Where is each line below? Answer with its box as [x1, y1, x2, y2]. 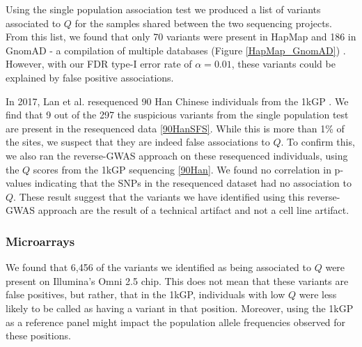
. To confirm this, [281, 134, 355, 149]
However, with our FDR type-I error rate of [6, 56, 192, 71]
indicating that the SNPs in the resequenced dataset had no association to [34, 176, 352, 190]
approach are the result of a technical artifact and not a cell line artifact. [38, 203, 349, 217]
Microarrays [6, 232, 75, 249]
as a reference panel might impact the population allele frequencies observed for [6, 314, 346, 329]
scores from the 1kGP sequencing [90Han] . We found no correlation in [33, 162, 331, 176]
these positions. [6, 328, 71, 343]
